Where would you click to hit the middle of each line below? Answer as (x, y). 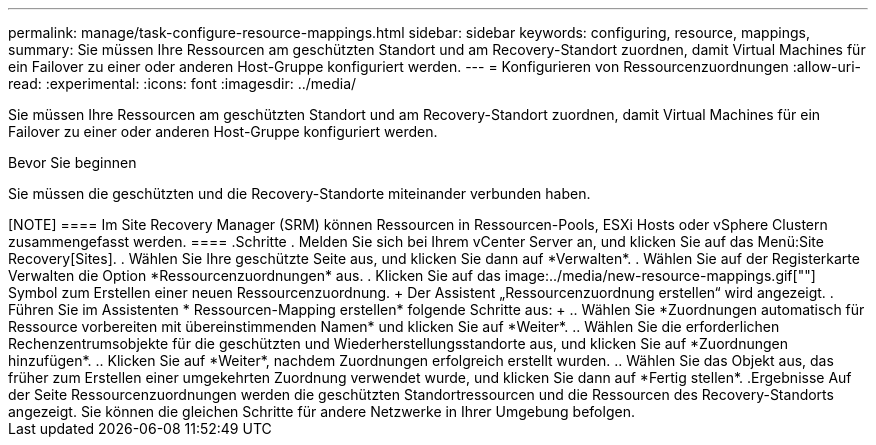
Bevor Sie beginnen (72, 162)
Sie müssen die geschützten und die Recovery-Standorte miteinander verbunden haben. (299, 193)
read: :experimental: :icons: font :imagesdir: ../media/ (182, 83)
